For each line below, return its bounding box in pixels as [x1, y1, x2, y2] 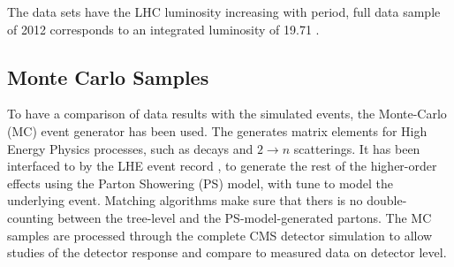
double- [367, 191, 407, 210]
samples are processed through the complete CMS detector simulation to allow [7, 225, 433, 244]
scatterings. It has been [293, 139, 420, 157]
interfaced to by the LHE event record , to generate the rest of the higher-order [7, 156, 437, 175]
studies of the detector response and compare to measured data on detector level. [7, 243, 447, 262]
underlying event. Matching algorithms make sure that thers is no [7, 191, 363, 210]
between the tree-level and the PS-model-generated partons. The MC [57, 208, 432, 226]
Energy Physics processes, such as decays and [7, 139, 253, 157]
